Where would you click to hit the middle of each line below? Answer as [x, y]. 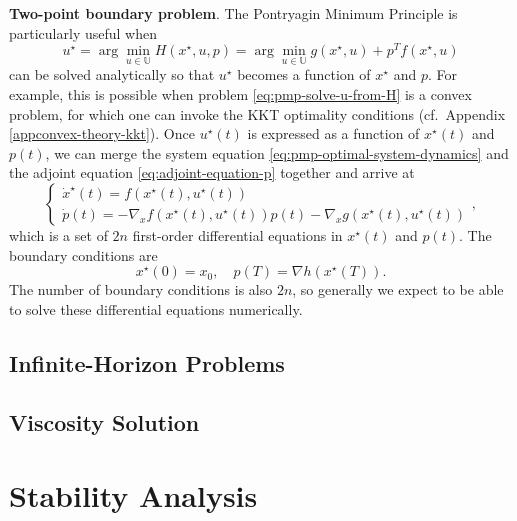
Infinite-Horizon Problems [147, 362]
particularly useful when [83, 32]
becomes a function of [304, 74]
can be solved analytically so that [112, 74]
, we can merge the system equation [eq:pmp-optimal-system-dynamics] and [277, 152]
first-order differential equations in [237, 235]
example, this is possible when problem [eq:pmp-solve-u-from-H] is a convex [240, 94]
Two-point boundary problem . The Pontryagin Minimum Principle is [233, 13]
